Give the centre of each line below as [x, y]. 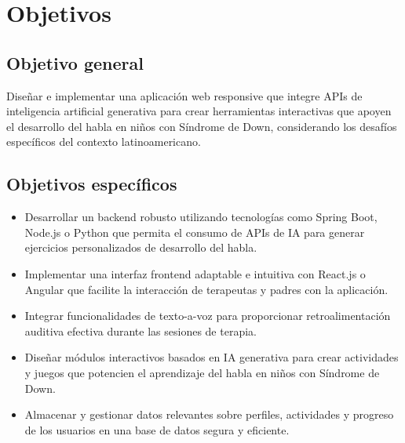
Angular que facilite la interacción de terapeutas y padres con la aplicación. [206, 289]
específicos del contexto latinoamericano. [104, 142]
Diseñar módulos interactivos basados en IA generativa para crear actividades [212, 357]
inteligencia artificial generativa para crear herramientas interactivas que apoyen [199, 111]
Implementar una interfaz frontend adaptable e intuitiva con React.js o [195, 273]
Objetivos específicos [92, 184]
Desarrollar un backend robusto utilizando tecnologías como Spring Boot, [201, 217]
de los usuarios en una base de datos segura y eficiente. [157, 429]
